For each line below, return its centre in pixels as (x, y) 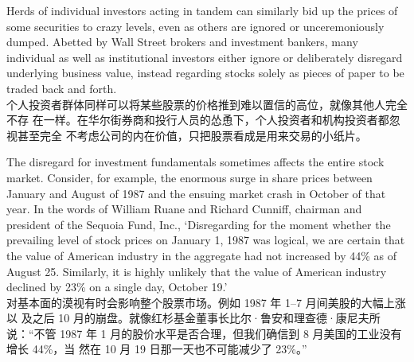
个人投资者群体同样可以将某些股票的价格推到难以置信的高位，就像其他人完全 (207, 104)
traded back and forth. (62, 88)
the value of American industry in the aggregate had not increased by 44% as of (201, 255)
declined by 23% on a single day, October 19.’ (117, 287)
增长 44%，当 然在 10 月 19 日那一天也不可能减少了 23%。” (157, 349)
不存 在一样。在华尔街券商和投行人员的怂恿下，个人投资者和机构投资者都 (198, 120)
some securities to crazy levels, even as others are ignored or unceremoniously (195, 26)
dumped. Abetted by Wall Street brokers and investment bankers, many (182, 42)
